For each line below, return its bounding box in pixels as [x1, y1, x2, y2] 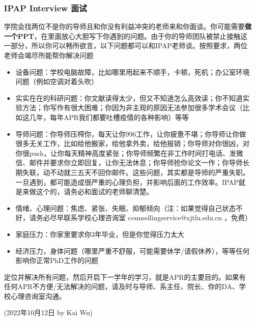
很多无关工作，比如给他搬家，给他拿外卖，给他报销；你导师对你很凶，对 [15, 138, 250, 148]
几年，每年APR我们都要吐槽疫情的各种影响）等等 [29, 112, 189, 122]
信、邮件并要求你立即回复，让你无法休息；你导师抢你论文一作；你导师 [15, 157, 243, 168]
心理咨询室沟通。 [10, 291, 66, 301]
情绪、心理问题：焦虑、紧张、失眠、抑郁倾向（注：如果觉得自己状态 [15, 203, 236, 213]
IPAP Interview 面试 [4, 1, 87, 14]
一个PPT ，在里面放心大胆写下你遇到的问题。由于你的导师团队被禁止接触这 [4, 30, 248, 41]
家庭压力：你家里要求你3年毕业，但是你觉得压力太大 [15, 229, 184, 239]
